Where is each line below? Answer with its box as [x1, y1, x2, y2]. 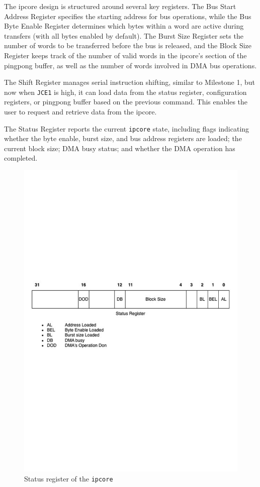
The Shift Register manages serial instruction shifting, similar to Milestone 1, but [4, 77, 255, 87]
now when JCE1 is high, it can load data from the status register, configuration [4, 86, 247, 97]
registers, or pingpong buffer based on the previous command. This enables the [4, 96, 248, 107]
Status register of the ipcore [24, 473, 113, 483]
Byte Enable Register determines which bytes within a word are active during [4, 21, 244, 31]
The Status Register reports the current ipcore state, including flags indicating [4, 123, 249, 134]
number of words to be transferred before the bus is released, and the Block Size [4, 40, 251, 51]
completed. [4, 153, 38, 163]
